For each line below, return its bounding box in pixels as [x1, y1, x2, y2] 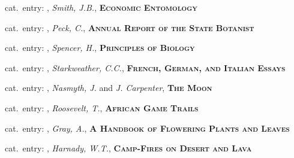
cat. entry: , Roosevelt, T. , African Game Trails [5, 101, 199, 114]
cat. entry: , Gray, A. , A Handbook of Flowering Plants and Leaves [5, 121, 290, 134]
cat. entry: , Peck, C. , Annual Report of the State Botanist [5, 21, 254, 34]
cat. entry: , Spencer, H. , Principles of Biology [5, 41, 195, 54]
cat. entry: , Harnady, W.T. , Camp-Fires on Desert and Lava [5, 142, 252, 154]
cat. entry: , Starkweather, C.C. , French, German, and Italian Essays [5, 61, 286, 74]
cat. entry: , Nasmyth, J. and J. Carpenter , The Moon [5, 81, 212, 94]
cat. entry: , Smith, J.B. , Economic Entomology [5, 1, 197, 13]
